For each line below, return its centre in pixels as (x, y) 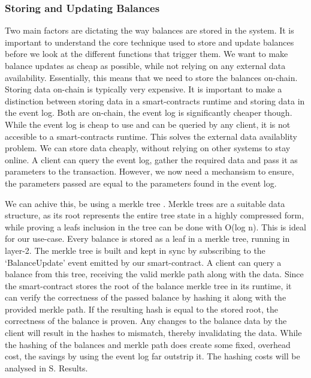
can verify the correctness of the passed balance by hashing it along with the (146, 297)
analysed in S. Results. (46, 367)
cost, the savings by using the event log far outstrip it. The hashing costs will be (153, 356)
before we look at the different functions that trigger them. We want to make (147, 54)
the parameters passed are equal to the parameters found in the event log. (141, 183)
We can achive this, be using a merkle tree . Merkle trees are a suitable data (145, 203)
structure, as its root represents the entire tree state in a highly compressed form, (155, 215)
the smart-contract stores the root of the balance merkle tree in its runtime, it (148, 285)
